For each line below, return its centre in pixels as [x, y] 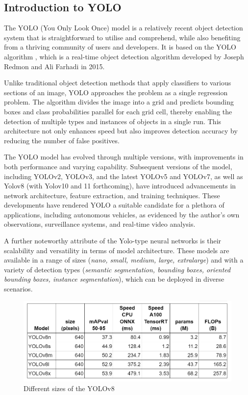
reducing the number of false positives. [62, 140]
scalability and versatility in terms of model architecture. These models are [117, 250]
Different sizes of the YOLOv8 [69, 388]
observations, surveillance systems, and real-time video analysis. [100, 224]
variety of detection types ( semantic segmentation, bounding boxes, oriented [117, 269]
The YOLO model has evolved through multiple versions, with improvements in [124, 157]
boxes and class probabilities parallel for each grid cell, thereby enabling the [118, 111]
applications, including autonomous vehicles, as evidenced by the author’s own [122, 214]
